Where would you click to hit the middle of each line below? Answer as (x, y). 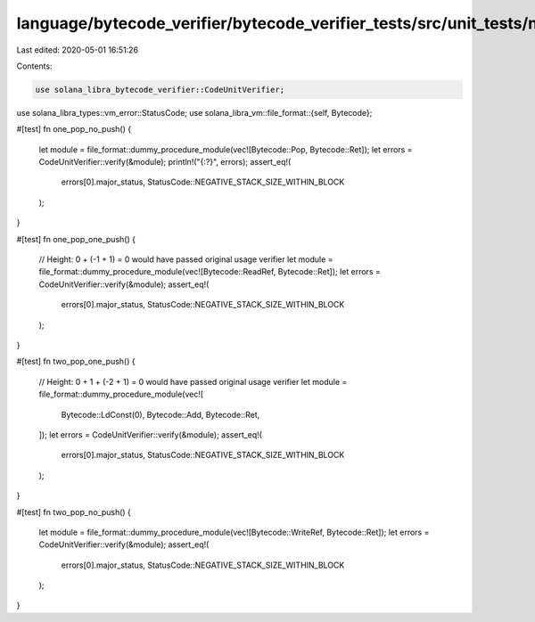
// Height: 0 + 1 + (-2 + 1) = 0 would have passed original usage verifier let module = (193, 381)
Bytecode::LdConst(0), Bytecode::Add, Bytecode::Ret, (160, 414)
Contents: (34, 66)
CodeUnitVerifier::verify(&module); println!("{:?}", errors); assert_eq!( (165, 162)
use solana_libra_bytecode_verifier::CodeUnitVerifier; (160, 90)
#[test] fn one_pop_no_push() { (74, 129)
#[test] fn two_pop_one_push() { (76, 362)
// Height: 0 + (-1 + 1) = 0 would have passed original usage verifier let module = (186, 259)
